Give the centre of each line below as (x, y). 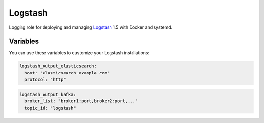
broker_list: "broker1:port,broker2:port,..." (81, 101)
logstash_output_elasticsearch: (58, 66)
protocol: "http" (45, 80)
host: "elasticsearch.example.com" (67, 73)
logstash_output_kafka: (48, 94)
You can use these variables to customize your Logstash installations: (79, 53)
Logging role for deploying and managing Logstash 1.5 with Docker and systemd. (91, 27)
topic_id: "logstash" (51, 108)
